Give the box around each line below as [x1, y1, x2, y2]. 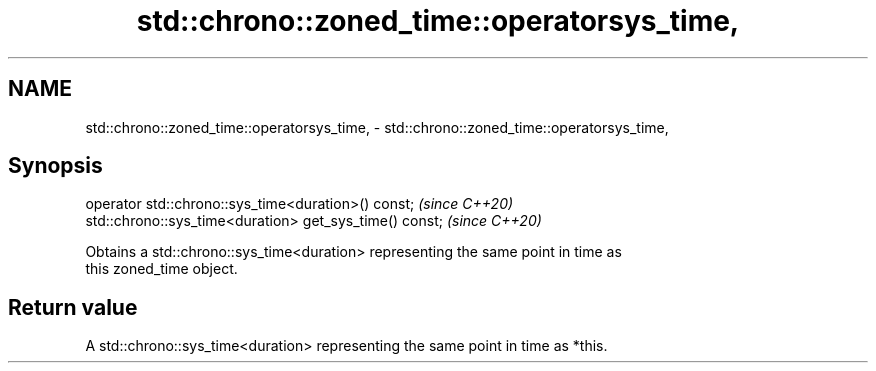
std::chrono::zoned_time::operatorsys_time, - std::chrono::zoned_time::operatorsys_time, [85, 118, 669, 136]
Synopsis [8, 153, 103, 179]
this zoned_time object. [85, 260, 238, 278]
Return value [8, 294, 138, 320]
